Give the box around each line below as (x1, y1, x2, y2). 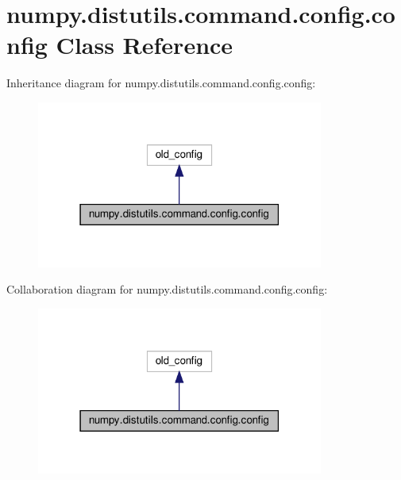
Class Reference (56, 29, 233, 61)
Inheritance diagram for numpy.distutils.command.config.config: (6, 75, 316, 91)
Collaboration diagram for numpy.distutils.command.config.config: (6, 281, 328, 298)
